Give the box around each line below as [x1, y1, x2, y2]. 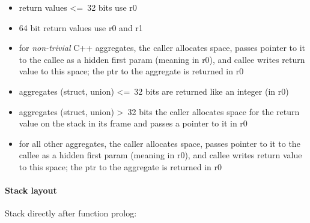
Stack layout [5, 184, 57, 197]
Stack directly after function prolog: [5, 207, 137, 219]
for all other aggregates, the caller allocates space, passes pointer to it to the [19, 137, 300, 149]
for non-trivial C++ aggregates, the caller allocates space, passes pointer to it [19, 41, 306, 54]
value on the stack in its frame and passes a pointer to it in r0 [19, 117, 248, 129]
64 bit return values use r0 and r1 [19, 21, 143, 34]
